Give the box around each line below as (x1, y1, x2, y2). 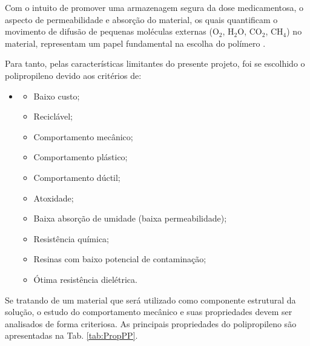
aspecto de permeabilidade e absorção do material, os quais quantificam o (5, 13, 278, 25)
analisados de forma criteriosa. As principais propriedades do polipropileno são (5, 317, 297, 330)
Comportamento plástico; (33, 151, 128, 163)
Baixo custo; (33, 89, 80, 102)
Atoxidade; (33, 191, 74, 204)
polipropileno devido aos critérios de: (5, 69, 142, 81)
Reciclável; (33, 110, 73, 123)
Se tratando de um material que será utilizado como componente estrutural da (5, 293, 296, 306)
